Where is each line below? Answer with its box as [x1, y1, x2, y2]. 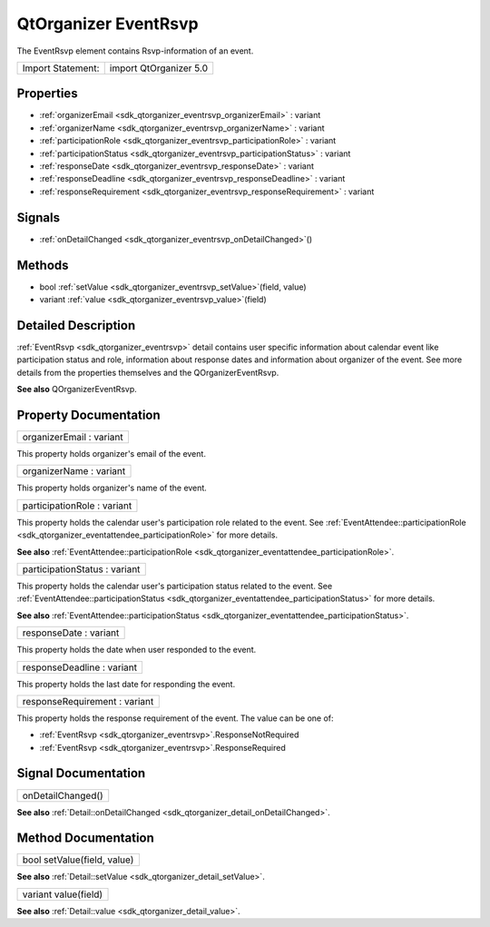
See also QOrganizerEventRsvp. [16, 384, 138, 395]
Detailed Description [16, 318, 136, 333]
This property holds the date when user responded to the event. [16, 645, 257, 656]
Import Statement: [22, 62, 100, 74]
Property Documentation [16, 407, 161, 422]
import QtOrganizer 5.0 [109, 62, 209, 74]
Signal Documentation [16, 765, 146, 781]
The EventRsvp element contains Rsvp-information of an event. [16, 45, 254, 56]
